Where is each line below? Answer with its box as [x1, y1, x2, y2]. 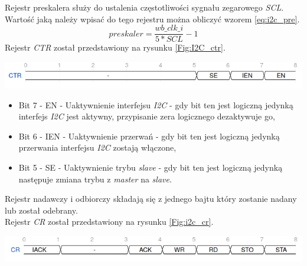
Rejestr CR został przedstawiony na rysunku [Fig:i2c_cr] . [5, 215, 214, 228]
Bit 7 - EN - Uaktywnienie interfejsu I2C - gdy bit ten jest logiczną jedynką [18, 98, 293, 111]
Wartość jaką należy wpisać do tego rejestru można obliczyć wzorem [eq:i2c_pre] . [5, 12, 300, 25]
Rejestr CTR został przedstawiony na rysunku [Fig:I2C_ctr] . [5, 41, 226, 54]
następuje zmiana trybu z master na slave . [18, 172, 172, 185]
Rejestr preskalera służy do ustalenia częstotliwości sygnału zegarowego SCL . [5, 1, 284, 14]
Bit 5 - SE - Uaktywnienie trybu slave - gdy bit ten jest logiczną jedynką [18, 161, 283, 173]
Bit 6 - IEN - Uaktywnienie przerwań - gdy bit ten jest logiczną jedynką [18, 129, 280, 142]
